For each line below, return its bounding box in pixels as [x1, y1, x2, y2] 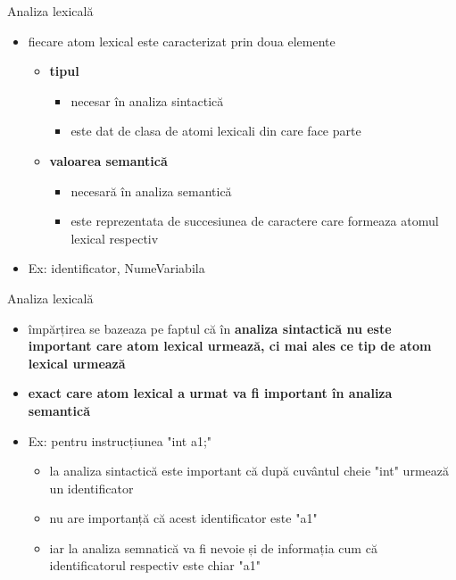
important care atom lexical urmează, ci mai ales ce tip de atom [28, 336, 432, 355]
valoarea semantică [49, 151, 168, 170]
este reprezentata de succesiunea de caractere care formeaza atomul [70, 211, 439, 230]
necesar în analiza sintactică [70, 91, 224, 110]
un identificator [49, 478, 134, 497]
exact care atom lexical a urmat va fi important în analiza [28, 384, 393, 402]
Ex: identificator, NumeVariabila [28, 259, 205, 278]
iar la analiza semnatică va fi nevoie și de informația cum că [49, 538, 377, 557]
